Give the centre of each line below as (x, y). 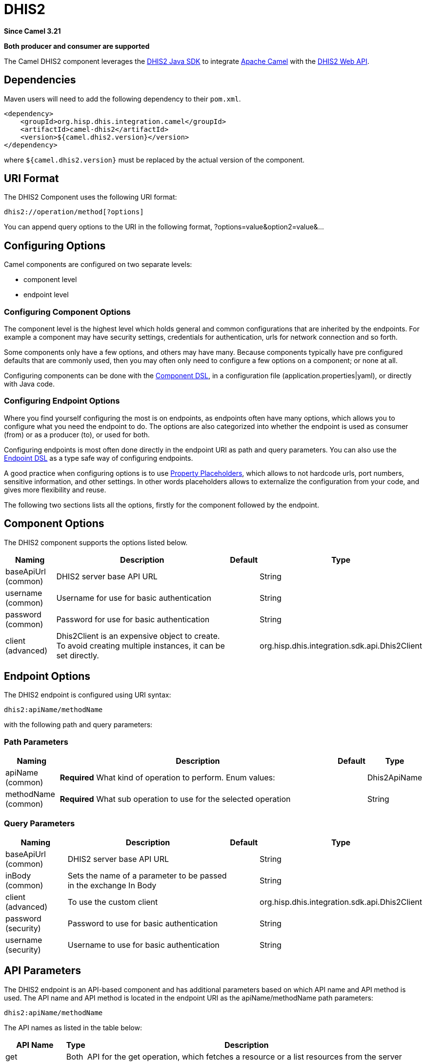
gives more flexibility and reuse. (55, 490)
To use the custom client (113, 902)
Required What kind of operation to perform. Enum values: (167, 778)
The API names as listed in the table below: (73, 1027)
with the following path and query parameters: (78, 725)
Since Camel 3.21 (32, 31)
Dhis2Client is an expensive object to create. (138, 636)
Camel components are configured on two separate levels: (98, 265)
